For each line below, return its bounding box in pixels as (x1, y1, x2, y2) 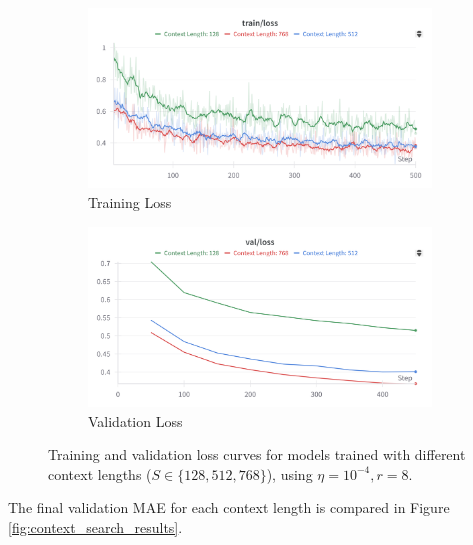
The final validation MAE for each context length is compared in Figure (8, 497, 450, 518)
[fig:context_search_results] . (8, 516, 183, 537)
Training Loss (88, 191, 172, 212)
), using (266, 463, 313, 484)
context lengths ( (48, 463, 152, 484)
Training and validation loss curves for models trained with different (48, 444, 466, 465)
